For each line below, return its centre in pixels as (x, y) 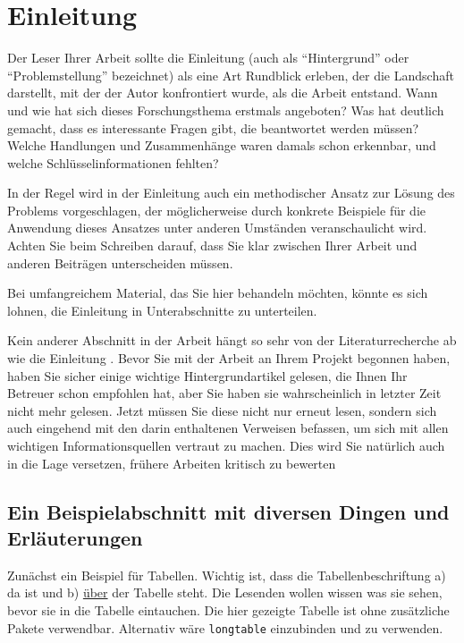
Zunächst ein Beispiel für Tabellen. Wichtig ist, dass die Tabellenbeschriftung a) (227, 575)
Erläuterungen (75, 537)
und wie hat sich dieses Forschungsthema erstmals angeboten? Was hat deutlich (226, 110)
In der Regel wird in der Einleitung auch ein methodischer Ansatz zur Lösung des (231, 193)
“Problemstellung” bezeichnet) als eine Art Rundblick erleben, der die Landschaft (231, 75)
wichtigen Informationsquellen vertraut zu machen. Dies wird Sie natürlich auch (226, 445)
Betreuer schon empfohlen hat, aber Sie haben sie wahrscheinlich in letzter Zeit (224, 393)
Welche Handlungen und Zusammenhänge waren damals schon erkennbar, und (222, 145)
